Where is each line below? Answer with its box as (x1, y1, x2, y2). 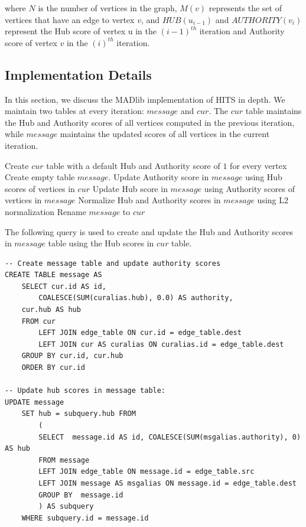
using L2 (257, 194, 288, 206)
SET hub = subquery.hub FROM (21, 409, 136, 418)
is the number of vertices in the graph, (38, 2, 177, 14)
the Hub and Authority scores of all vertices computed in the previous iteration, (5, 116, 295, 128)
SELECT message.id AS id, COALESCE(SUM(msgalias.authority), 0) (38, 432, 301, 441)
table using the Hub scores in (48, 237, 154, 249)
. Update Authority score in (108, 171, 209, 183)
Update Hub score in (92, 182, 168, 194)
